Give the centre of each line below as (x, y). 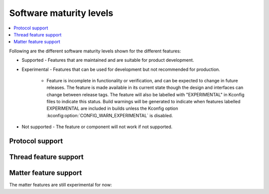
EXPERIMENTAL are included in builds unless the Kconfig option (112, 108)
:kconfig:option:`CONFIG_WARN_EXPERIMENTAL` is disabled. (110, 115)
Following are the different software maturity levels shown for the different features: (95, 51)
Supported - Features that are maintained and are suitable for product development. (108, 60)
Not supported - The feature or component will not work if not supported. (97, 127)
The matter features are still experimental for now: (61, 185)
